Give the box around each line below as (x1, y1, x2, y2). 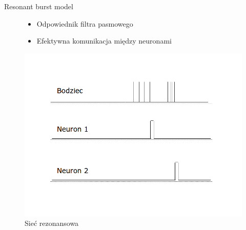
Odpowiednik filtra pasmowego (36, 18, 133, 29)
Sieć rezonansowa (25, 218, 79, 228)
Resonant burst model (4, 1, 73, 11)
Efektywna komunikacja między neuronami (36, 35, 172, 46)
